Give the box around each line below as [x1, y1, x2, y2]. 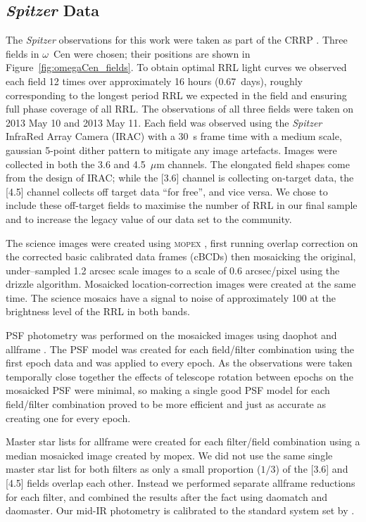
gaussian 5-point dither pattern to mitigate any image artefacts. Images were [6, 142, 337, 157]
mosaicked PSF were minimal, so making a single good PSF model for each [6, 383, 330, 397]
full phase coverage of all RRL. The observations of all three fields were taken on [6, 101, 354, 116]
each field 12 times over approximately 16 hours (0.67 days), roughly [6, 73, 303, 88]
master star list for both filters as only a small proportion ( [6, 461, 261, 476]
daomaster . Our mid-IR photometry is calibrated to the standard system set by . [6, 503, 355, 518]
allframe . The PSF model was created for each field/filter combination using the [6, 341, 354, 356]
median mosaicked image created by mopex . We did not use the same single [6, 447, 333, 462]
